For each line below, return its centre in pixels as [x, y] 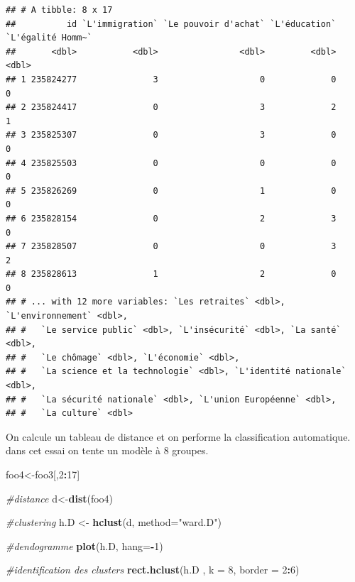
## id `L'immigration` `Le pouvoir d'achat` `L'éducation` [171, 24]
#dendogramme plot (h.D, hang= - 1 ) [84, 545]
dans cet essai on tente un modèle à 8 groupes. [107, 450]
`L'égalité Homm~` [49, 38]
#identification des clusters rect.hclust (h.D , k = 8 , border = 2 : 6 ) [153, 570]
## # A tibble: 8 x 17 [59, 10]
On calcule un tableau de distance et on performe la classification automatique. [178, 436]
